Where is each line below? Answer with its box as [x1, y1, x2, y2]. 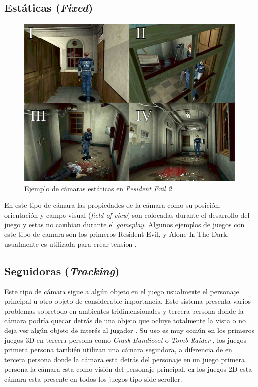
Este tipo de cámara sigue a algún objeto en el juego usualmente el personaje [4, 286, 239, 296]
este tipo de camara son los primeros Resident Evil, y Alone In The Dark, [4, 229, 229, 239]
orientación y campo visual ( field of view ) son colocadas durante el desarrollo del [4, 209, 250, 220]
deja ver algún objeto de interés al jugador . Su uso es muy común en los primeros [4, 325, 255, 335]
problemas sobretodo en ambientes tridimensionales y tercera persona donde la [4, 305, 244, 316]
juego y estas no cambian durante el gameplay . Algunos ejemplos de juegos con [4, 219, 245, 229]
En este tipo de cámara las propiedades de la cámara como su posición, [4, 200, 221, 210]
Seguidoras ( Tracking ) [4, 263, 120, 278]
